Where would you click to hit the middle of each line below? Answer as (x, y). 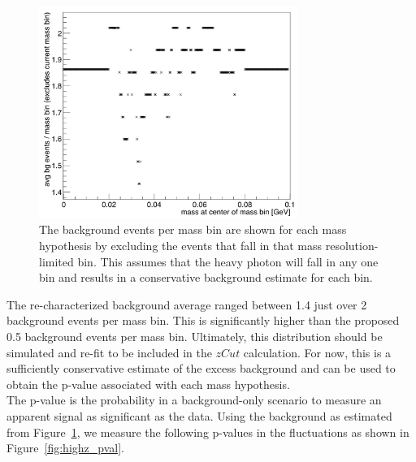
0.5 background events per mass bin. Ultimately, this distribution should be (195, 337)
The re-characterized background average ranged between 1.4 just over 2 (187, 304)
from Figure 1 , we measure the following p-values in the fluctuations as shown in (208, 432)
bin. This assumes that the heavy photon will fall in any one (228, 261)
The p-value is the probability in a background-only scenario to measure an (194, 400)
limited (56, 261)
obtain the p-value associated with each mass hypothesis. (148, 384)
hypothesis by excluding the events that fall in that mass (181, 246)
